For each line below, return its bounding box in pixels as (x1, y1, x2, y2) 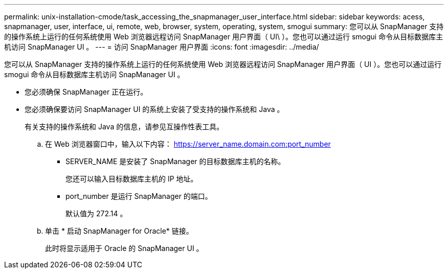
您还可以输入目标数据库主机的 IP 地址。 (65, 174, 198, 183)
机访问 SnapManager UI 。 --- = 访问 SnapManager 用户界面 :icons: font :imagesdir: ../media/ (4, 42, 319, 51)
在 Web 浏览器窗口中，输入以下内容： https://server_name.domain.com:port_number (45, 140, 331, 148)
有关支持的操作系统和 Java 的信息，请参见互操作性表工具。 (25, 122, 224, 131)
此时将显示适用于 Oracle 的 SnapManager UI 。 (45, 244, 204, 253)
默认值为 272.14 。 (65, 209, 127, 218)
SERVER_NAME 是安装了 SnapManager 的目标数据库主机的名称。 (65, 157, 285, 166)
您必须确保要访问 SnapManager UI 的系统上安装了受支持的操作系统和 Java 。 (25, 105, 284, 113)
